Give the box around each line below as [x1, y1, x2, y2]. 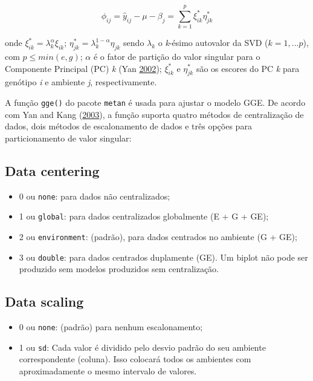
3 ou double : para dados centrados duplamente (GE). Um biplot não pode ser [19, 250, 308, 263]
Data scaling [5, 292, 84, 311]
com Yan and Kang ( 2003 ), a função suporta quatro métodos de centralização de [5, 108, 304, 120]
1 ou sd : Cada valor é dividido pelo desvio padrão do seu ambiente [19, 340, 266, 353]
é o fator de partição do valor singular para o [93, 50, 260, 62]
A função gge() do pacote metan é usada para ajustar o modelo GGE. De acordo [5, 96, 306, 108]
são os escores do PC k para [196, 62, 300, 74]
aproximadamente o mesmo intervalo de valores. [19, 364, 197, 377]
